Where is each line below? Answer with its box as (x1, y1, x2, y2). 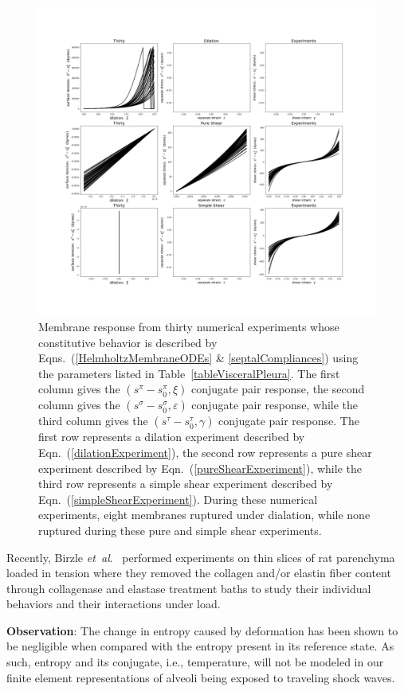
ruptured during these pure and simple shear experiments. (38, 521, 322, 538)
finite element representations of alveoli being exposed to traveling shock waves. (6, 669, 395, 685)
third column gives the (38, 412, 148, 429)
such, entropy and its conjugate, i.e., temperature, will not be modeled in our (6, 654, 384, 670)
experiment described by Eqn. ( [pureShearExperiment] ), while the (38, 459, 362, 476)
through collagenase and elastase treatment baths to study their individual (6, 580, 371, 596)
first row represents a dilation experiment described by (38, 428, 305, 445)
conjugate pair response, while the (191, 396, 359, 413)
